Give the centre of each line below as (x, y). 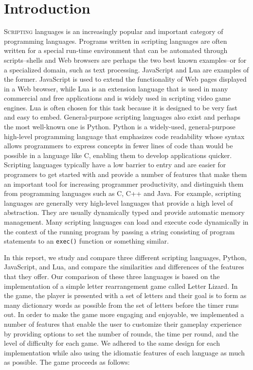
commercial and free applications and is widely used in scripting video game (117, 98)
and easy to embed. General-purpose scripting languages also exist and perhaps (122, 117)
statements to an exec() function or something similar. (86, 241)
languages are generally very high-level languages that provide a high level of (118, 203)
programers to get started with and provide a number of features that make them (126, 174)
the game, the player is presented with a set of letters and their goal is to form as (125, 295)
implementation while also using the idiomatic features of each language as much (124, 352)
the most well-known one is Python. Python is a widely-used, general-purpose (120, 127)
